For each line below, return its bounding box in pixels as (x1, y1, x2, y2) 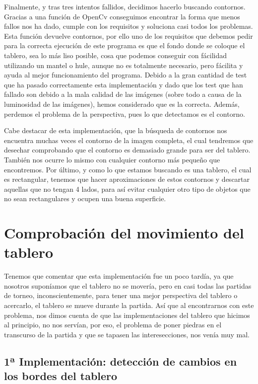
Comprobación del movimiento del (4, 223, 244, 243)
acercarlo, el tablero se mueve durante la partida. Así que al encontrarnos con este (4, 300, 254, 310)
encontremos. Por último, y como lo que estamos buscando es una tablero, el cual (4, 164, 252, 174)
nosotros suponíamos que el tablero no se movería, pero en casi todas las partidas (4, 280, 252, 291)
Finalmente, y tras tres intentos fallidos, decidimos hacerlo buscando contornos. (4, 1, 246, 11)
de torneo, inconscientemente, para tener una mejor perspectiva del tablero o (4, 290, 238, 301)
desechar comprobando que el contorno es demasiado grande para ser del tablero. (4, 145, 251, 155)
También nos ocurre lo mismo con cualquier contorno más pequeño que (4, 154, 220, 164)
